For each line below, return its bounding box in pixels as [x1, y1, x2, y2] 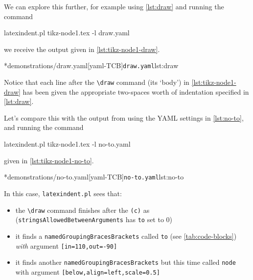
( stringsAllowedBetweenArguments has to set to [15, 214, 164, 225]
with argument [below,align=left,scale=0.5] [15, 266, 160, 277]
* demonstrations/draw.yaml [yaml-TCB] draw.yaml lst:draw [4, 60, 179, 71]
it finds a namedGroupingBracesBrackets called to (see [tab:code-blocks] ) [15, 230, 237, 241]
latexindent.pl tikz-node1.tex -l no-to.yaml [4, 139, 131, 149]
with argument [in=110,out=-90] [15, 240, 117, 251]
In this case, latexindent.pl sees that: [4, 188, 122, 198]
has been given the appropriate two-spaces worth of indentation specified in [23, 86, 249, 97]
